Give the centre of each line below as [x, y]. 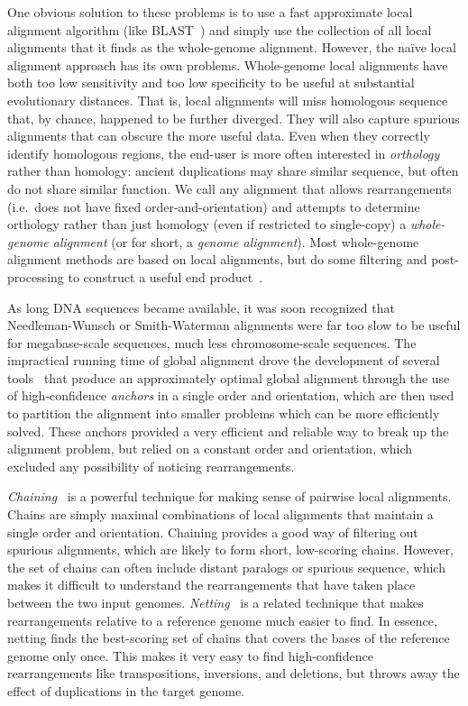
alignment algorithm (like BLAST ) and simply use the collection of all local [220, 29]
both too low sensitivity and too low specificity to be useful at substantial [211, 83]
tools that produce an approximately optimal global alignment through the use [229, 377]
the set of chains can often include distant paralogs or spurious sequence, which [226, 567]
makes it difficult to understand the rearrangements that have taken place [211, 585]
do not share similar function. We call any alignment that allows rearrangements [229, 188]
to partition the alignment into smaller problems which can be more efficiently [224, 413]
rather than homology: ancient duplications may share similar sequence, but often [233, 171]
